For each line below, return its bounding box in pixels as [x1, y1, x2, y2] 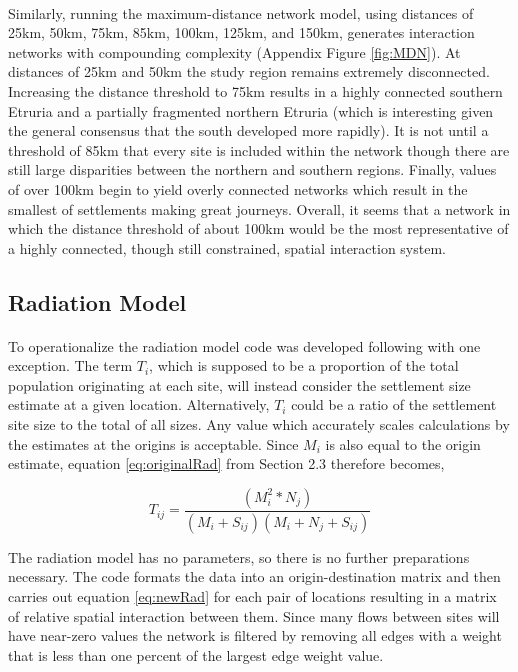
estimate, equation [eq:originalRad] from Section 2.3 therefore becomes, [8, 453, 445, 474]
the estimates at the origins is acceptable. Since [8, 433, 299, 454]
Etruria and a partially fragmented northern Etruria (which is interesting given [8, 100, 494, 121]
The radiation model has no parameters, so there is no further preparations [8, 546, 470, 567]
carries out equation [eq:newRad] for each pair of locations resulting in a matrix [8, 585, 497, 606]
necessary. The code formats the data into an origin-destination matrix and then [8, 566, 501, 587]
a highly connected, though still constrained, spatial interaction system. [8, 237, 446, 258]
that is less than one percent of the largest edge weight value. [8, 644, 384, 665]
